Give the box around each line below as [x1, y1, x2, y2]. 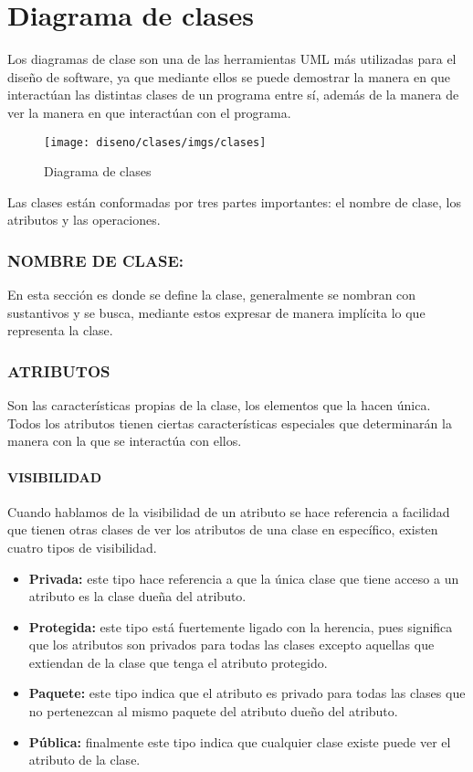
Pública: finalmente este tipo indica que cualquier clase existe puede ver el [28, 732, 451, 751]
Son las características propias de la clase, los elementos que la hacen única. [7, 396, 431, 415]
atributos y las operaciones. [7, 210, 161, 229]
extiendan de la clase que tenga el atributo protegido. [28, 652, 328, 672]
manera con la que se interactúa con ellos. [7, 431, 242, 450]
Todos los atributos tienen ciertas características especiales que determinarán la [7, 413, 452, 432]
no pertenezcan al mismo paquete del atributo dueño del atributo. [28, 702, 398, 721]
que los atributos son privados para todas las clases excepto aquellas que [28, 635, 435, 654]
